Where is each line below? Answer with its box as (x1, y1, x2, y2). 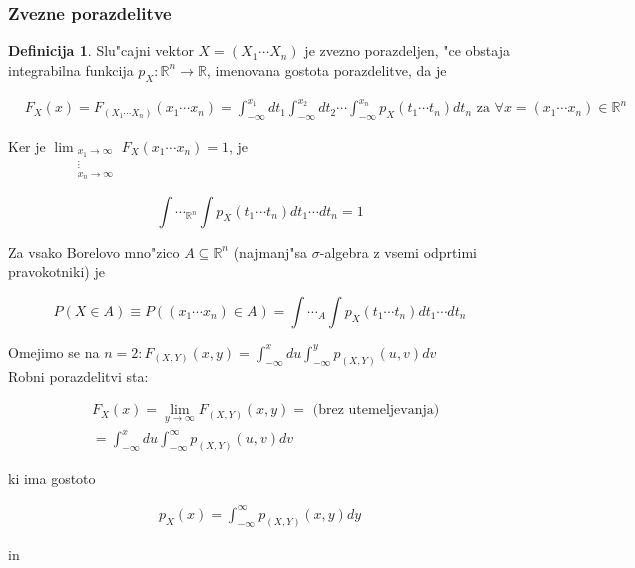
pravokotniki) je (8, 261, 105, 282)
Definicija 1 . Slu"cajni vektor (8, 40, 194, 61)
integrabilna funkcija (8, 59, 134, 80)
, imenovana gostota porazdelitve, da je (206, 59, 447, 80)
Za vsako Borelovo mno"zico (8, 241, 180, 262)
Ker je (8, 135, 46, 156)
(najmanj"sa (233, 241, 308, 262)
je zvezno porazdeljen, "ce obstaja (304, 40, 510, 61)
